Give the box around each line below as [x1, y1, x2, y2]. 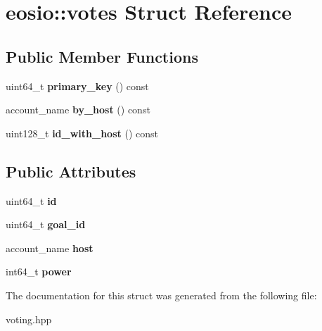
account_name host [6, 240, 94, 255]
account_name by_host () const [6, 102, 150, 117]
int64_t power [6, 264, 72, 279]
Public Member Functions [6, 45, 198, 67]
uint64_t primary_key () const [6, 78, 149, 93]
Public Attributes [6, 160, 136, 182]
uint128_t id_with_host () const [6, 125, 158, 140]
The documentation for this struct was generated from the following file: [6, 287, 317, 302]
